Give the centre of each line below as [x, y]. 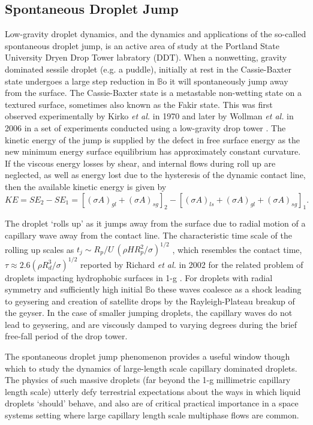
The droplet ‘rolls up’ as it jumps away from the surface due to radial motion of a [155, 223]
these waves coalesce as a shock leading [229, 289]
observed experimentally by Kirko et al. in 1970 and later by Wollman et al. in [149, 116]
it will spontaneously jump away [229, 81]
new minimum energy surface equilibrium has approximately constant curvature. [153, 151]
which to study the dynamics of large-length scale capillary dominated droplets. [151, 368]
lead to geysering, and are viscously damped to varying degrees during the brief [151, 324]
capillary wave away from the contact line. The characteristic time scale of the [148, 235]
